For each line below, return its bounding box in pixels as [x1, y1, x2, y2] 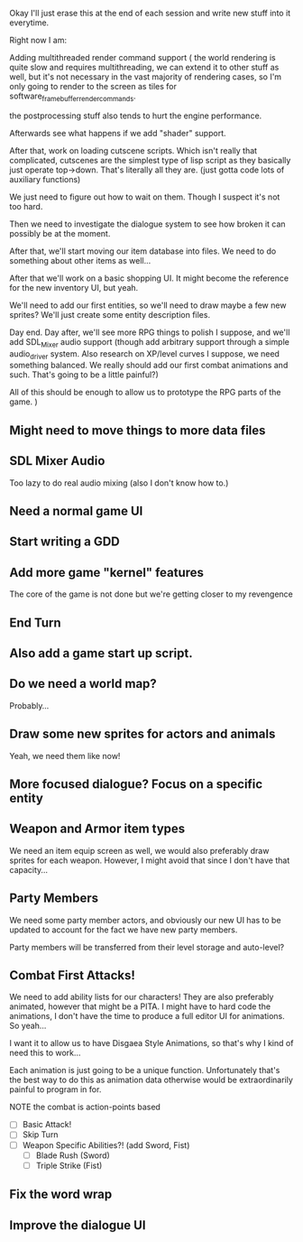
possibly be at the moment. [9, 227, 111, 238]
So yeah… [9, 1020, 47, 1032]
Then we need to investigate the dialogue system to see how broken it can [9, 218, 286, 229]
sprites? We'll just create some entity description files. [9, 309, 210, 320]
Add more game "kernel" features [9, 564, 205, 580]
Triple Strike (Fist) [35, 1160, 103, 1171]
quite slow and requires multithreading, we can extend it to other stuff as [9, 62, 280, 72]
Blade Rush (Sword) [35, 1150, 110, 1161]
